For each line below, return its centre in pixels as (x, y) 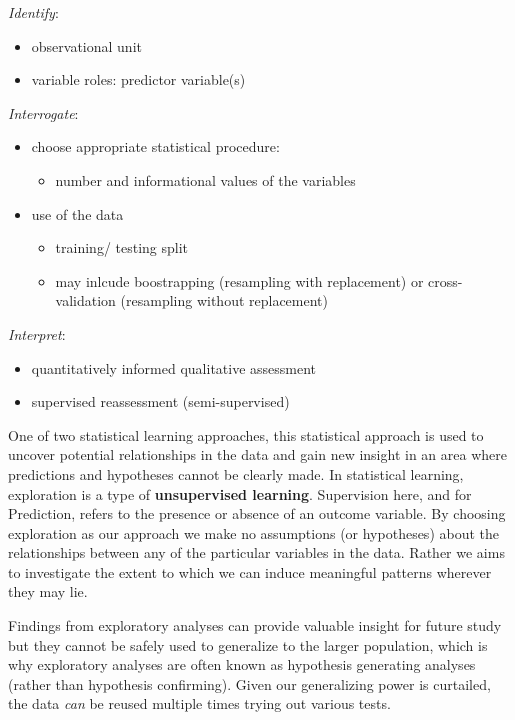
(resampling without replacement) (224, 300)
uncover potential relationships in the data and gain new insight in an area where (257, 454)
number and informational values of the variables (205, 179)
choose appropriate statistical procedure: (155, 146)
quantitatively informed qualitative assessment (174, 367)
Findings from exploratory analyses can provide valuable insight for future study (255, 625)
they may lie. (48, 591)
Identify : (33, 12)
